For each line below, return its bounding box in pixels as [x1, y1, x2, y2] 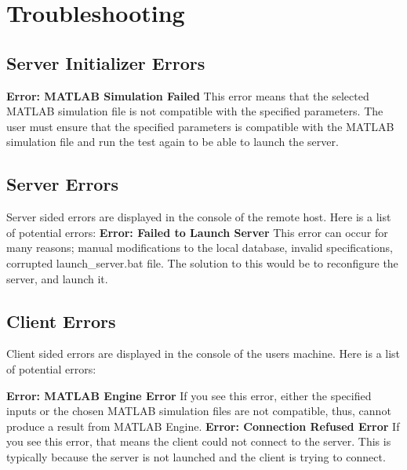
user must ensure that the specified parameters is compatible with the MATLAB [6, 118, 394, 134]
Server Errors [6, 172, 118, 196]
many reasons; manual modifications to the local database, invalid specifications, [6, 239, 393, 256]
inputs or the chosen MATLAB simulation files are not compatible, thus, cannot [6, 403, 391, 419]
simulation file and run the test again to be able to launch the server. [6, 133, 339, 150]
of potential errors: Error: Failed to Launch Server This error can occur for [6, 224, 388, 240]
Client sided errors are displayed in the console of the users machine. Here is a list [6, 345, 401, 362]
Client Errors [6, 308, 116, 333]
